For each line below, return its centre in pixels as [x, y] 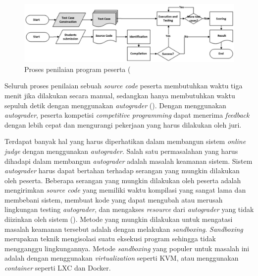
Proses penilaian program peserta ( [77, 69]
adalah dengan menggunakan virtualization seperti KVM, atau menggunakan [122, 258]
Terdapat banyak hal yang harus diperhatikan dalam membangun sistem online [125, 141]
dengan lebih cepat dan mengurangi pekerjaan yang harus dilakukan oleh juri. [123, 124]
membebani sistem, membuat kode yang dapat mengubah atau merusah [114, 199]
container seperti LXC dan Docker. [58, 268]
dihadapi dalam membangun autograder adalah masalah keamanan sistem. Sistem [129, 161]
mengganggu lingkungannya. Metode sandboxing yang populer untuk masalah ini [127, 248]
